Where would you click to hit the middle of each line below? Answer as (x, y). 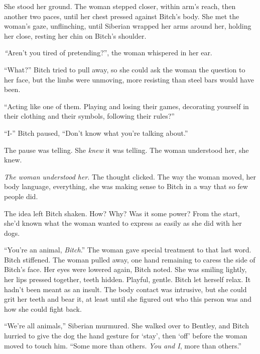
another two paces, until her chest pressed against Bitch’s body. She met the (122, 16)
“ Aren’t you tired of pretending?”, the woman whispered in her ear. (108, 53)
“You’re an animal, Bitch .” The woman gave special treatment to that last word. (128, 250)
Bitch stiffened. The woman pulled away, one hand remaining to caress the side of (130, 259)
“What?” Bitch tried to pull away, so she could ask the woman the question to (125, 69)
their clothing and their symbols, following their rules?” (89, 116)
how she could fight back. (43, 308)
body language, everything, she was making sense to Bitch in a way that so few (126, 186)
